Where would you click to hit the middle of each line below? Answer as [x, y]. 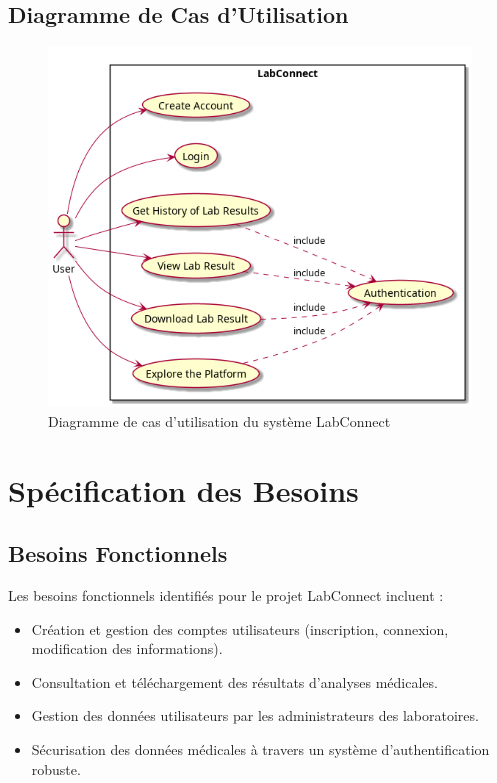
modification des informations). [127, 648]
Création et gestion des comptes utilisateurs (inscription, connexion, [240, 628]
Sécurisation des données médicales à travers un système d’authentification [260, 749]
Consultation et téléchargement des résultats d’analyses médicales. [234, 681]
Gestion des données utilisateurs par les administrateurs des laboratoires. [255, 715]
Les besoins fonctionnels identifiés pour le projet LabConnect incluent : [226, 595]
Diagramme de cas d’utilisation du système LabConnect [219, 420]
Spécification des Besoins [183, 489]
